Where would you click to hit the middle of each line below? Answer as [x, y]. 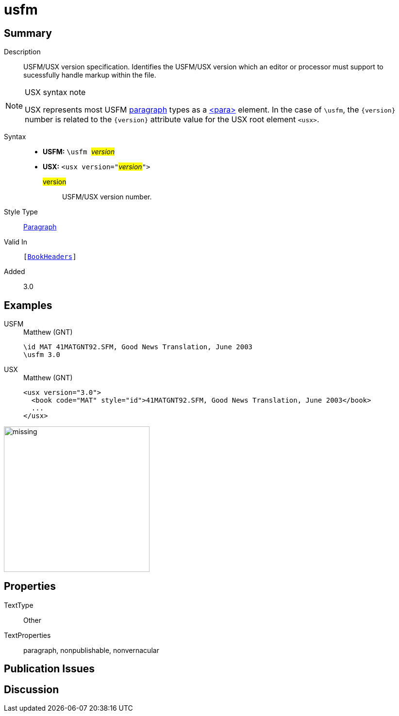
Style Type [21, 212]
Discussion [32, 689]
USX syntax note [55, 92]
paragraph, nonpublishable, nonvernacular [91, 650]
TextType [19, 605]
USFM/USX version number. [107, 197]
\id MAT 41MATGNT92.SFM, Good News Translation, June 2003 [138, 347]
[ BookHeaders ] [50, 257]
